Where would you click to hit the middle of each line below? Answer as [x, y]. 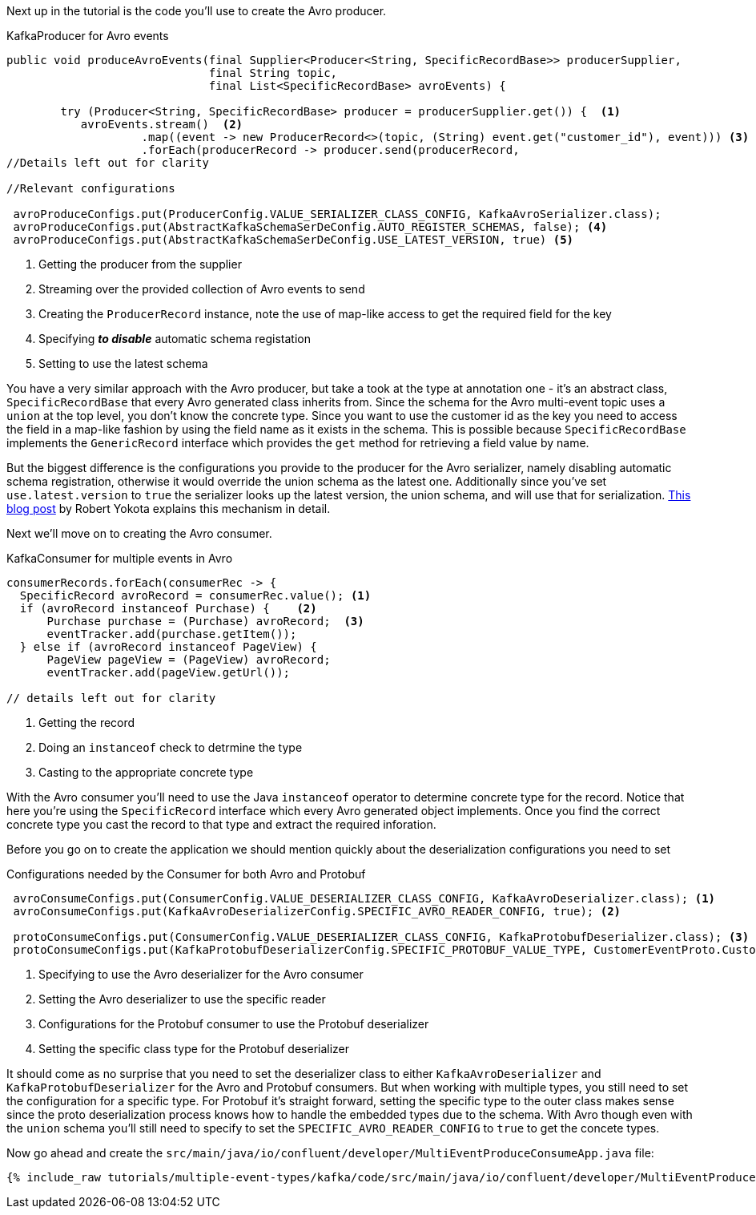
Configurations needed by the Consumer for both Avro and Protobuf [186, 874]
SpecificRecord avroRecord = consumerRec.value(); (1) [195, 595]
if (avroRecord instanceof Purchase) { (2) [168, 608]
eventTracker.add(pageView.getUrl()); [169, 672]
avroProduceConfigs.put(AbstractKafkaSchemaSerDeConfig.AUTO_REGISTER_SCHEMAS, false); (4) [310, 227]
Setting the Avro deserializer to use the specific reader [182, 999]
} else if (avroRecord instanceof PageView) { [168, 647]
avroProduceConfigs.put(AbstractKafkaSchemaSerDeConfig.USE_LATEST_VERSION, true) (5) [294, 240]
